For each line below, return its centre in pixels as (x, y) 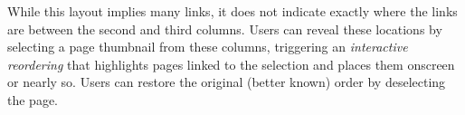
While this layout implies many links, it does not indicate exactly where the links (232, 11)
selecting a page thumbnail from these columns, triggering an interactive (208, 47)
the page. (33, 99)
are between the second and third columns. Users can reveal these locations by (225, 29)
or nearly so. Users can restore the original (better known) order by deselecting (227, 82)
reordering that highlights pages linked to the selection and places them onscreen (231, 64)
